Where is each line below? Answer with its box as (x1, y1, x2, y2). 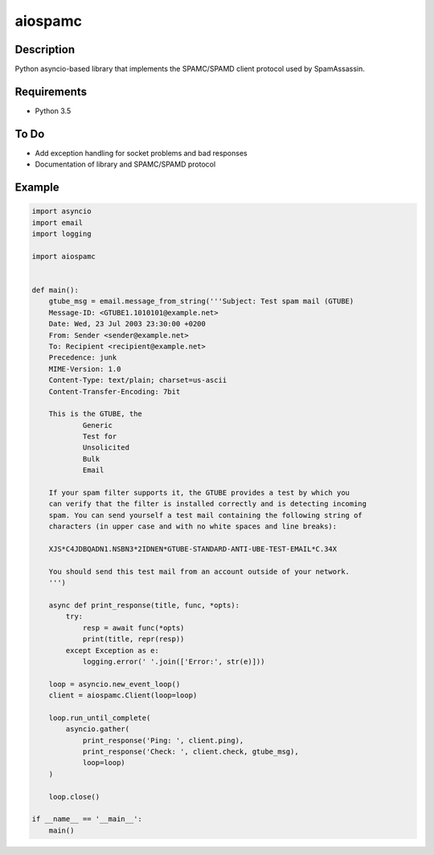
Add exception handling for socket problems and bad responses (35, 148, 248, 158)
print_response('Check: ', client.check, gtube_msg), (82, 747, 299, 756)
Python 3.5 (35, 105, 72, 116)
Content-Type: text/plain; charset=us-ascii (48, 376, 227, 385)
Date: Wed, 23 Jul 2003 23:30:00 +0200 (48, 319, 207, 329)
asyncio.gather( (65, 725, 130, 734)
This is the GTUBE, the (48, 409, 142, 418)
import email (31, 218, 84, 227)
